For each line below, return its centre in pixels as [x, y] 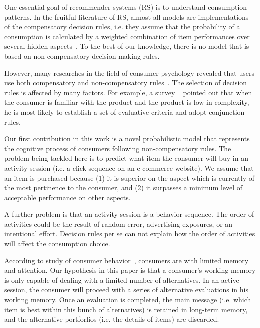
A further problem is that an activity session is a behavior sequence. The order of [129, 214]
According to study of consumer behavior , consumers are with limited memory [126, 260]
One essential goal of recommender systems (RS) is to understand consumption [126, 7]
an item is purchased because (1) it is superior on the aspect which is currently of [129, 178]
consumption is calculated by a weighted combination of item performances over [127, 36]
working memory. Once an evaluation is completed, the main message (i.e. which [128, 300]
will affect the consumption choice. [57, 244]
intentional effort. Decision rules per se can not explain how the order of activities [130, 234]
